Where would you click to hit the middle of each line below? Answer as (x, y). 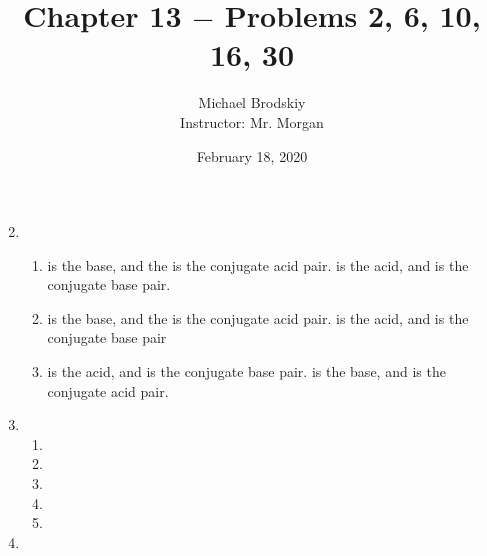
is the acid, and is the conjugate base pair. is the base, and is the (246, 371)
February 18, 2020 (252, 155)
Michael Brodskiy (252, 102)
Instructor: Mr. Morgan (252, 121)
